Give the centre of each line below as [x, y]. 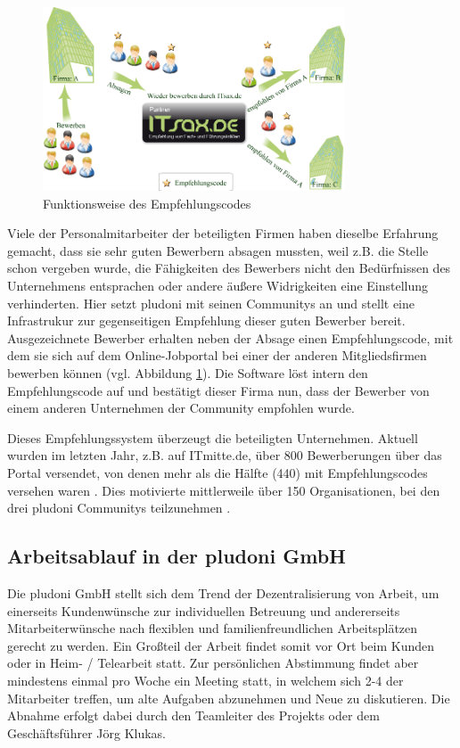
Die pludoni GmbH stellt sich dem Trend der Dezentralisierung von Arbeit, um [223, 592]
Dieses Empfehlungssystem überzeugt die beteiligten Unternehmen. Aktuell [213, 437]
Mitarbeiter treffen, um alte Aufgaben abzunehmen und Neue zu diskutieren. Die [229, 698]
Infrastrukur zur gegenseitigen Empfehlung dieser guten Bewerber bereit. [206, 321]
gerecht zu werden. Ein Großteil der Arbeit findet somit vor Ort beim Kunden [221, 645]
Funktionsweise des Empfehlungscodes [147, 203]
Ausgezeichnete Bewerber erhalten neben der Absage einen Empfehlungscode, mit [230, 337]
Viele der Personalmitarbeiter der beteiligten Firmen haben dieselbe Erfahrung [223, 233]
